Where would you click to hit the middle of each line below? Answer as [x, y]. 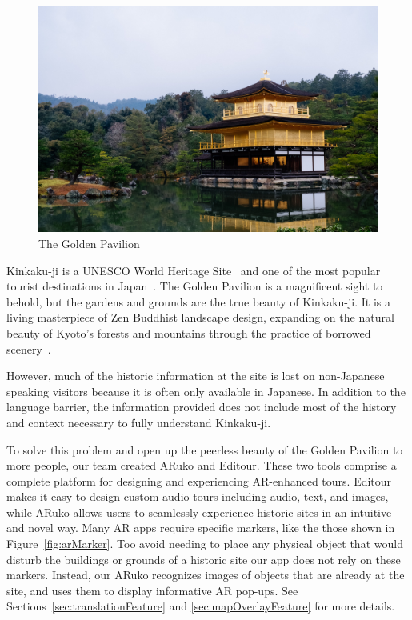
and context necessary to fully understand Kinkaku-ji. [139, 422]
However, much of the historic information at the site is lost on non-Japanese [196, 376]
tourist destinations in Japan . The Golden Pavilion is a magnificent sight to [195, 286]
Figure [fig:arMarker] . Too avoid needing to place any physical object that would [205, 544]
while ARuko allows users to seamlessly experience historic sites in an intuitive [199, 512]
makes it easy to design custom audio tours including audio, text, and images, [198, 496]
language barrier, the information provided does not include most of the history [202, 407]
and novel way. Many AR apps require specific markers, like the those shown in [201, 528]
